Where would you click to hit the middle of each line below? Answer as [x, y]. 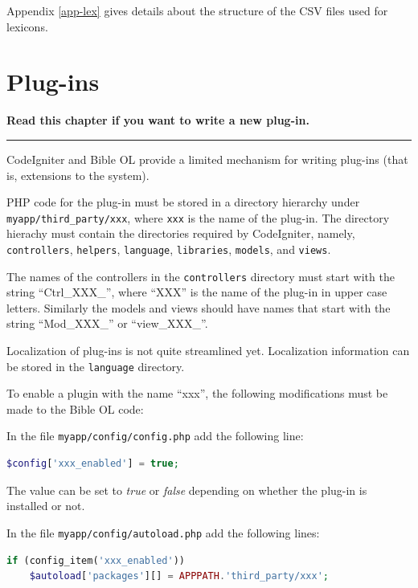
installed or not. [46, 506]
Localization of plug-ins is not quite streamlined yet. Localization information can [208, 351]
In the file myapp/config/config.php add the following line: [155, 436]
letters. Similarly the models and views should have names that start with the [199, 307]
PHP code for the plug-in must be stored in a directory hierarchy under [183, 202]
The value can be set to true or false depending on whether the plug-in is [187, 490]
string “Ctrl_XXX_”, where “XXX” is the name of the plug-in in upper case [197, 292]
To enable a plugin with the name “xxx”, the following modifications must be [197, 393]
